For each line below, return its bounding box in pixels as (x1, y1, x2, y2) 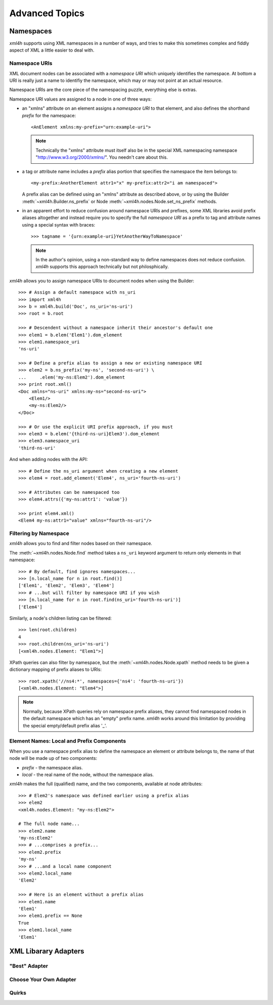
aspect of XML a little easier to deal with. (9, 47, 95, 53)
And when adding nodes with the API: (9, 456, 88, 463)
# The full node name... (18, 821, 80, 827)
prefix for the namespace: (22, 112, 76, 118)
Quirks (9, 989, 26, 996)
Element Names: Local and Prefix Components (9, 738, 126, 745)
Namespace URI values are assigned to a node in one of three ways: (9, 96, 152, 102)
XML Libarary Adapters (9, 947, 84, 955)
